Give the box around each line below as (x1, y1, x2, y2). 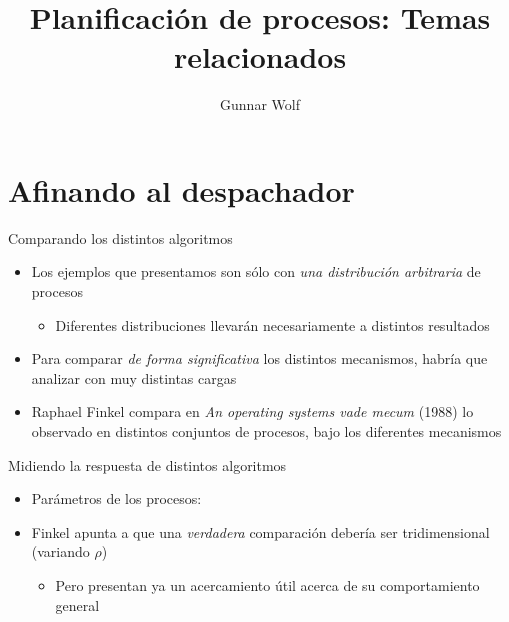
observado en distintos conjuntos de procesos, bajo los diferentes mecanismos (31, 421, 502, 441)
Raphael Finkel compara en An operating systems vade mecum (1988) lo (31, 401, 474, 422)
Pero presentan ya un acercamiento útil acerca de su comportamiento (55, 574, 480, 595)
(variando (31, 541, 90, 562)
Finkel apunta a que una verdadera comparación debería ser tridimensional (31, 521, 490, 542)
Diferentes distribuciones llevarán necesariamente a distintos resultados (55, 314, 490, 335)
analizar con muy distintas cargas (31, 367, 237, 388)
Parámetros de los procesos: (31, 488, 202, 509)
